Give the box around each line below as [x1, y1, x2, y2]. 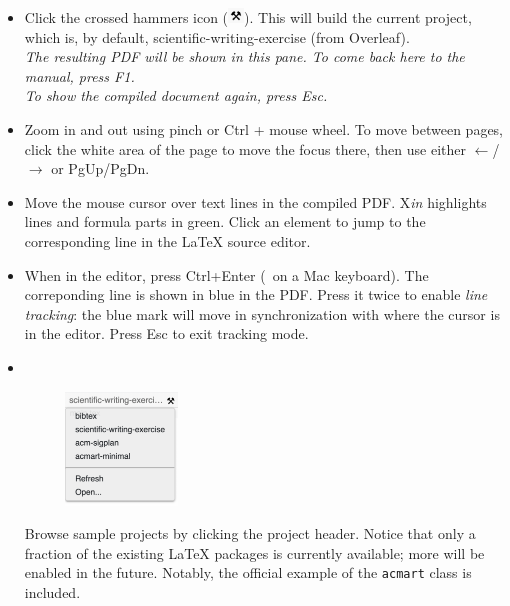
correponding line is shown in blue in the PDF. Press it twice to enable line [24, 284, 488, 305]
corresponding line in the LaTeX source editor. [24, 230, 311, 251]
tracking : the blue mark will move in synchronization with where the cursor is [24, 303, 500, 324]
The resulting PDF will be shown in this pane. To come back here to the [24, 46, 465, 67]
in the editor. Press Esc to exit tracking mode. [24, 323, 309, 344]
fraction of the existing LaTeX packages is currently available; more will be [24, 542, 485, 563]
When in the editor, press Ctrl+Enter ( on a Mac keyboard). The [24, 264, 429, 285]
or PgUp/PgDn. [51, 158, 150, 179]
